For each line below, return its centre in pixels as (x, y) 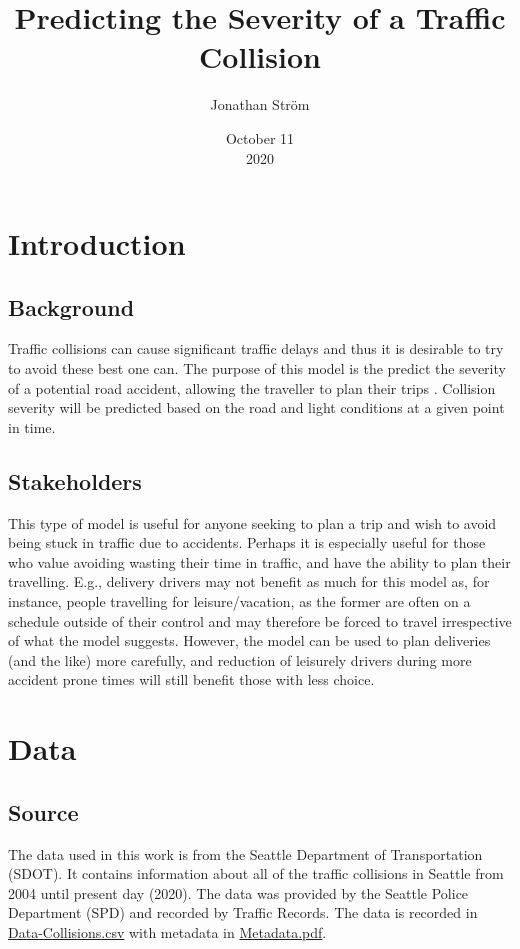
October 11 (260, 137)
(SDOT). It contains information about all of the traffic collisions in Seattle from (256, 873)
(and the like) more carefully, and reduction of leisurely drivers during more (240, 659)
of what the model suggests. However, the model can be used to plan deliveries (249, 640)
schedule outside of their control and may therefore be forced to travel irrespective (260, 620)
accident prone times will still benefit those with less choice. (191, 679)
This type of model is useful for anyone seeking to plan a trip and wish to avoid (252, 522)
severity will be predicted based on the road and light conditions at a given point (256, 407)
